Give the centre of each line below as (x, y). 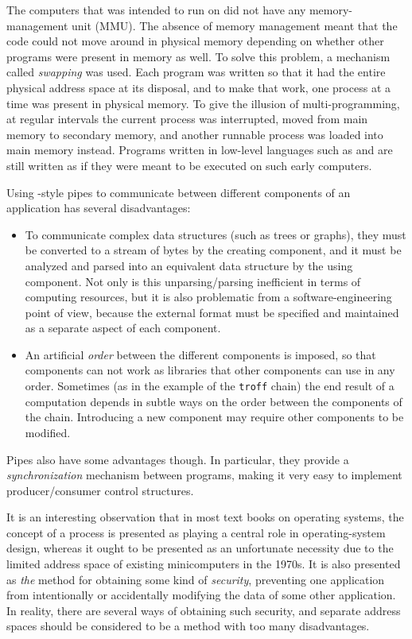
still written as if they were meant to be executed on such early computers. (189, 165)
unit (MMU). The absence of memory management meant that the (235, 25)
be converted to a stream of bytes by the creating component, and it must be (213, 250)
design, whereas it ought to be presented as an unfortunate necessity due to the (200, 548)
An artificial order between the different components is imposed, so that (200, 354)
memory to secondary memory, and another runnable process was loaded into (195, 134)
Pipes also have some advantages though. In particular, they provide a (178, 459)
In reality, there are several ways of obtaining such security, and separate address (204, 610)
